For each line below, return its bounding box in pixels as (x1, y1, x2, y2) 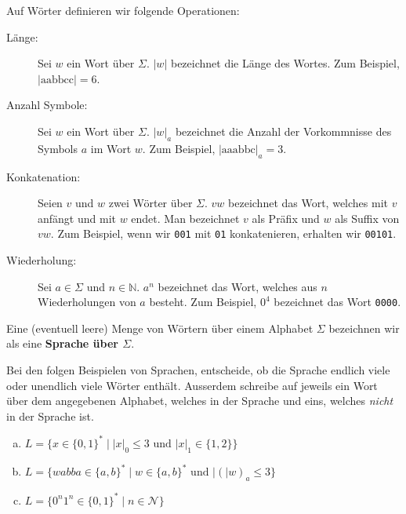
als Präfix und (252, 210, 320, 226)
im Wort (90, 140, 132, 156)
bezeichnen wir (328, 319, 400, 336)
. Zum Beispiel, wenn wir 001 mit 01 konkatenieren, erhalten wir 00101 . (50, 225, 397, 242)
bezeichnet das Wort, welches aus (158, 278, 317, 294)
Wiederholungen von (38, 293, 136, 310)
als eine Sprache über (6, 335, 118, 352)
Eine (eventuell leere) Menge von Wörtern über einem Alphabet (6, 319, 314, 336)
